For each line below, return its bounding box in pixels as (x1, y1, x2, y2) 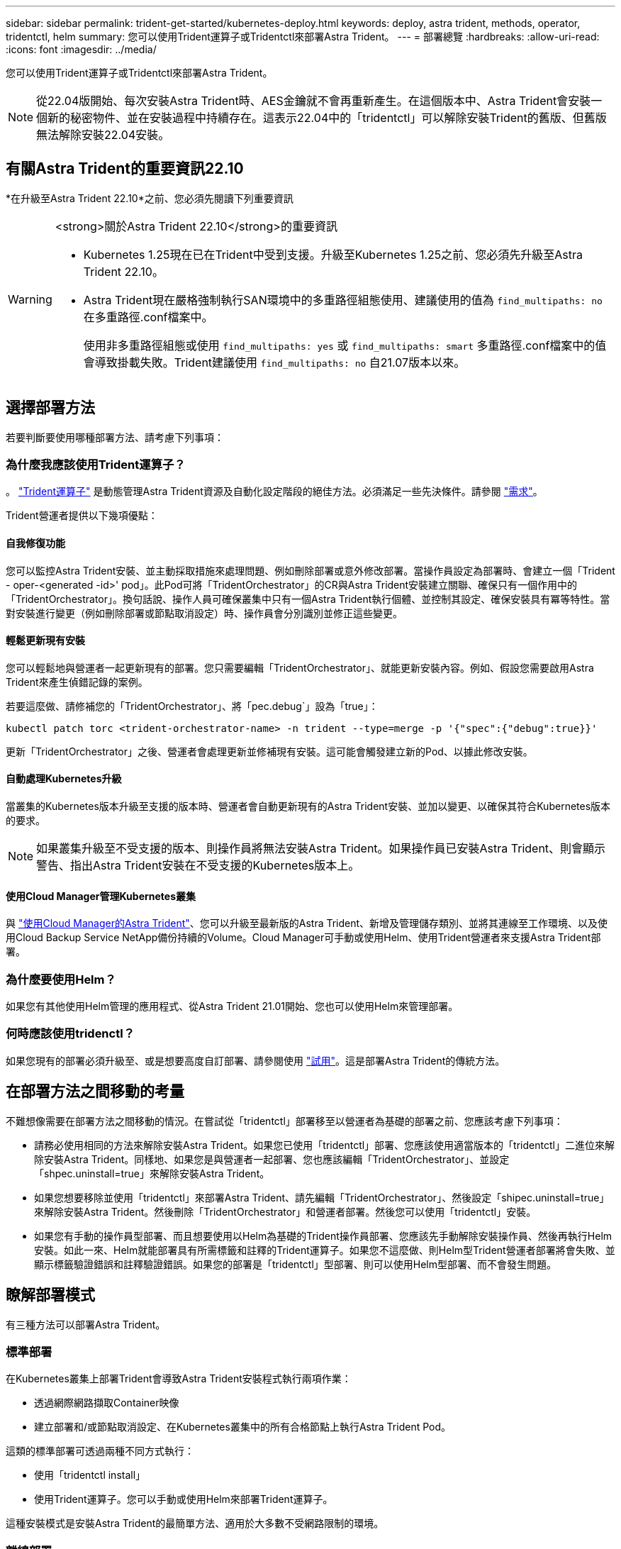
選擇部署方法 (6, 399, 95, 417)
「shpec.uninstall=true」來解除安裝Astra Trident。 (34, 1167, 270, 1179)
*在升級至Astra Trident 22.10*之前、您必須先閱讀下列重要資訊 (6, 191, 293, 204)
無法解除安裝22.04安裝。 (36, 128, 170, 142)
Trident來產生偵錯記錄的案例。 (6, 675, 148, 688)
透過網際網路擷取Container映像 (34, 1397, 179, 1409)
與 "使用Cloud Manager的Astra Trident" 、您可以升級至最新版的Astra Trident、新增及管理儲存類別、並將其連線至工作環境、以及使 (6, 917, 608, 930)
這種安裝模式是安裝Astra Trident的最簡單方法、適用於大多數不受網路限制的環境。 (6, 1517, 384, 1530)
